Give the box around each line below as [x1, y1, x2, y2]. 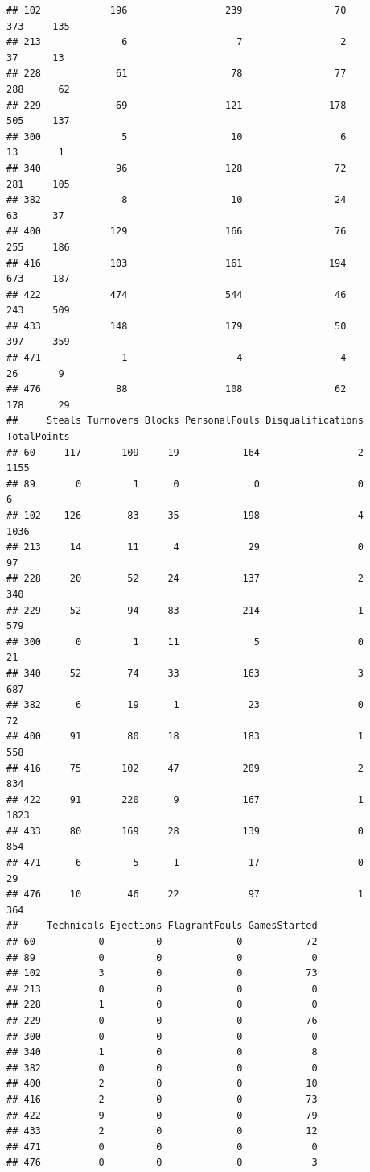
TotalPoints [6, 431, 70, 443]
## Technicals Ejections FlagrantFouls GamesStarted [6, 920, 318, 932]
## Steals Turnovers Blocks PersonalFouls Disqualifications [6, 415, 364, 427]
